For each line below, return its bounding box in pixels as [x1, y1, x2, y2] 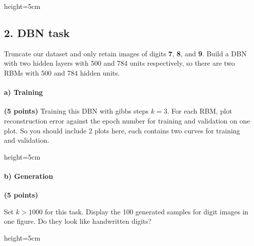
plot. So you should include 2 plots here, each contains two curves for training [4, 125, 240, 135]
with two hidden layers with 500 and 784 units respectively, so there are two [4, 58, 235, 68]
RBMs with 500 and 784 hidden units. [4, 67, 120, 78]
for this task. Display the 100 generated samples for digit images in [45, 206, 249, 216]
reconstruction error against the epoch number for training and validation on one [4, 115, 250, 125]
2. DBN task [4, 25, 70, 40]
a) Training [4, 87, 43, 97]
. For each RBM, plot [167, 106, 232, 116]
